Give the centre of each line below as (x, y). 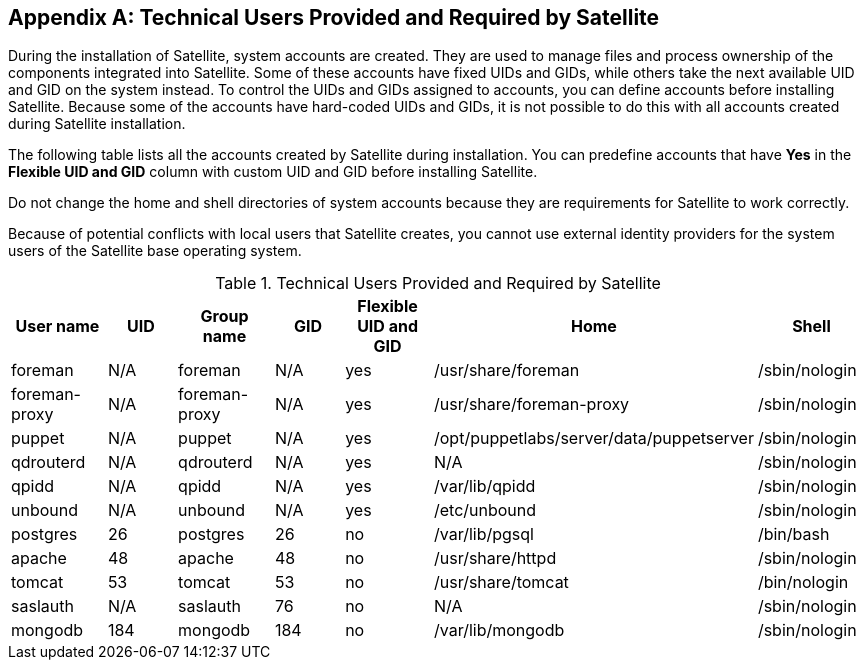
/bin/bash (793, 534)
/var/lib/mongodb (499, 630)
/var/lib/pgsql (483, 534)
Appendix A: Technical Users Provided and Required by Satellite (334, 17)
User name (57, 326)
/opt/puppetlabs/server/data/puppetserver (593, 438)
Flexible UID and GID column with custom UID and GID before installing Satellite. (273, 172)
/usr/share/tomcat (501, 582)
